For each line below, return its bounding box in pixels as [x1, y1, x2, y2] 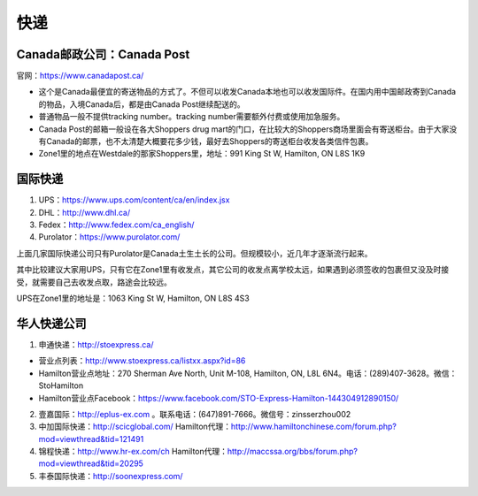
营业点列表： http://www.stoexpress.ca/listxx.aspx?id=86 [38, 355, 246, 366]
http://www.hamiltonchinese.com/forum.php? [230, 421, 397, 432]
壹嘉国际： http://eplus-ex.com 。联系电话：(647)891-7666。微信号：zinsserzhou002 [38, 408, 351, 419]
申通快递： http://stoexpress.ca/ [38, 339, 154, 349]
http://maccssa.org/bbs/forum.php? [227, 446, 358, 457]
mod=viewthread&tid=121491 [38, 433, 144, 444]
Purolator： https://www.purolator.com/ [38, 232, 181, 242]
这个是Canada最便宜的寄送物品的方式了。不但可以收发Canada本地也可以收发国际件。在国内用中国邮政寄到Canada [38, 87, 456, 97]
